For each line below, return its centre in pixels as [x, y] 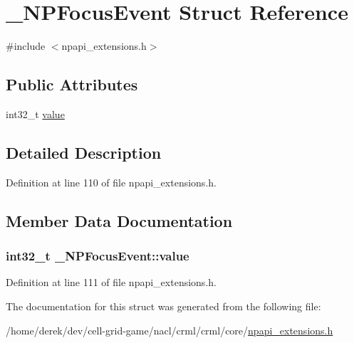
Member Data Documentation [119, 220]
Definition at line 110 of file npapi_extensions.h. [111, 182]
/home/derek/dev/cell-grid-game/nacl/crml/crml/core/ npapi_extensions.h [170, 330]
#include [26, 46]
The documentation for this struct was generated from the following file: [163, 306]
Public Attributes [72, 84]
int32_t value [35, 114]
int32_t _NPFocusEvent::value [98, 256]
